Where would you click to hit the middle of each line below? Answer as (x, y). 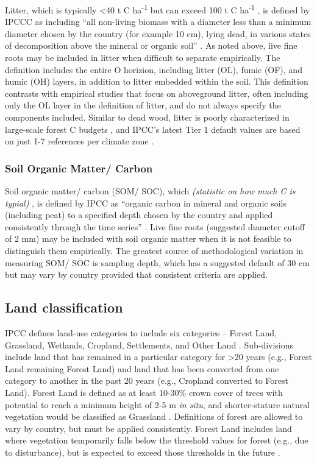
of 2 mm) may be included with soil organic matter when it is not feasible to (148, 239)
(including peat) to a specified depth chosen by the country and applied (139, 215)
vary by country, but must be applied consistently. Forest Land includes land (148, 428)
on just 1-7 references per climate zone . (80, 141)
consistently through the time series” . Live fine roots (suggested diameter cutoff (155, 226)
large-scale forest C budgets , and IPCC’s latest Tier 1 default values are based (153, 129)
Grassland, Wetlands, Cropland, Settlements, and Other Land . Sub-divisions (149, 345)
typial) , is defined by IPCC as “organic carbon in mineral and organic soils (146, 203)
